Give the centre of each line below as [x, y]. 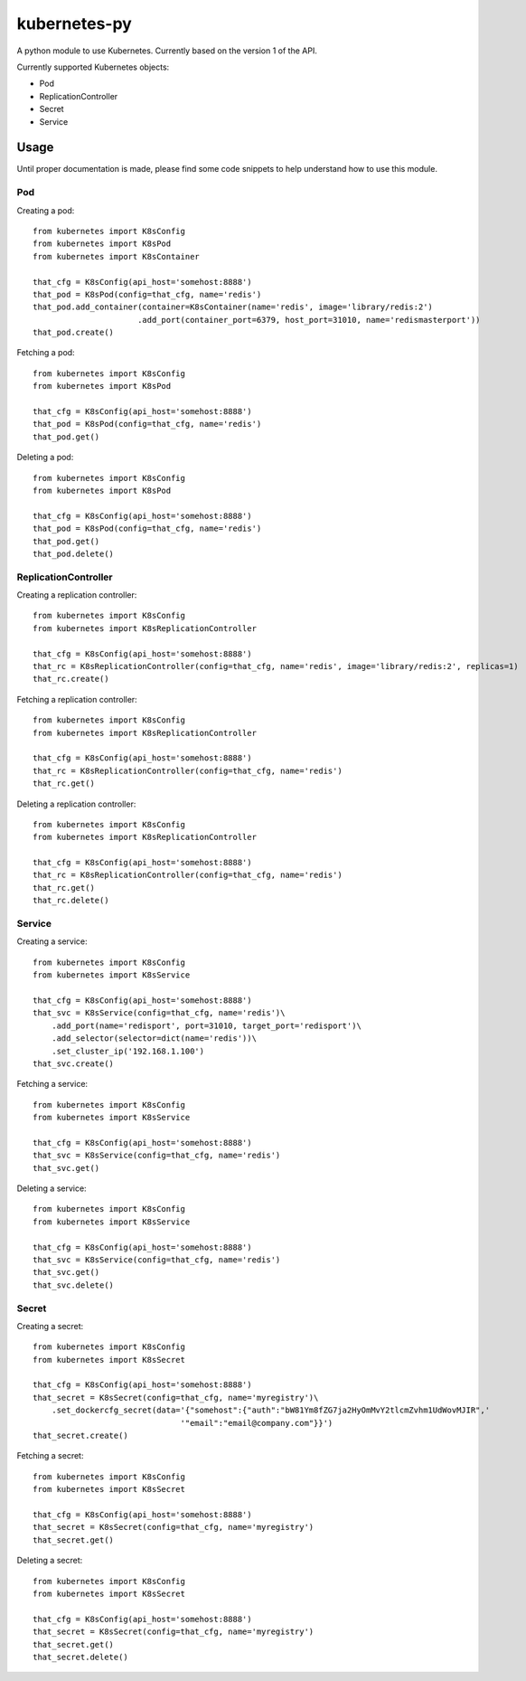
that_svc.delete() [74, 1285]
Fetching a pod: [46, 353]
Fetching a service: [52, 1084]
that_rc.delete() [71, 901]
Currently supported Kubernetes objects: [93, 67]
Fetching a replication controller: [77, 699]
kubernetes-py [75, 24]
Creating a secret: [50, 1326]
